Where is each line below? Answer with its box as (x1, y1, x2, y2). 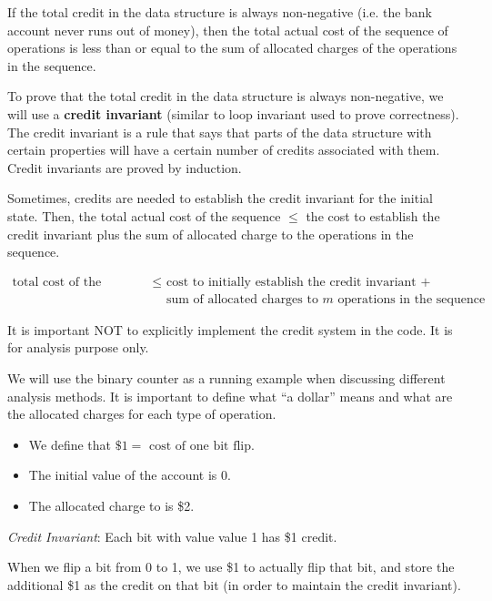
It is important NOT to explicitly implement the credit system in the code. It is (7, 320, 453, 339)
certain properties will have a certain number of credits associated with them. (7, 140, 440, 159)
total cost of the (12, 275, 102, 289)
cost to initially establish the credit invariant (166, 275, 417, 289)
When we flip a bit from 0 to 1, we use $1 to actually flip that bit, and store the (7, 557, 455, 576)
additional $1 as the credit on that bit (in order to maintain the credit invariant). (7, 575, 461, 594)
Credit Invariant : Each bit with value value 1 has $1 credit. (7, 526, 337, 545)
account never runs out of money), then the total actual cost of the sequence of (7, 20, 448, 39)
